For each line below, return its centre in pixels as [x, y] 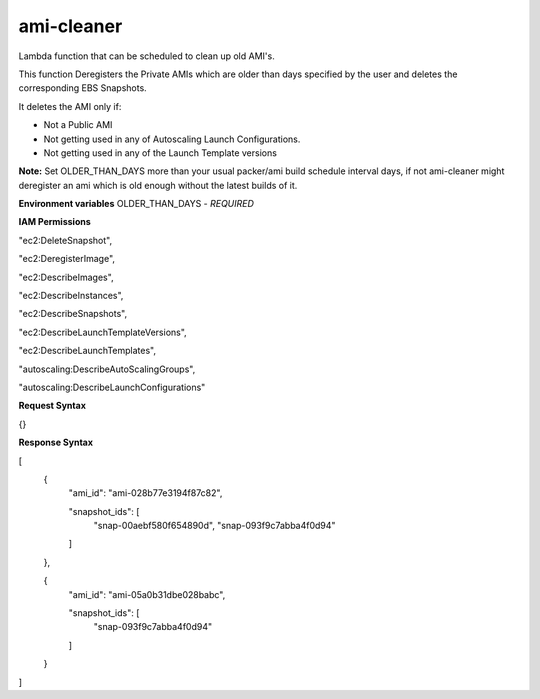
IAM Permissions [55, 222]
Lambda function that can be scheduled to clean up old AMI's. [146, 56]
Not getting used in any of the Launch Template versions [160, 152]
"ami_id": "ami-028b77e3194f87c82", [145, 493]
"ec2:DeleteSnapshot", [65, 240]
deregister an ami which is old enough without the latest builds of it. [158, 185]
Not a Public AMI [78, 125]
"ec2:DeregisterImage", [66, 259]
